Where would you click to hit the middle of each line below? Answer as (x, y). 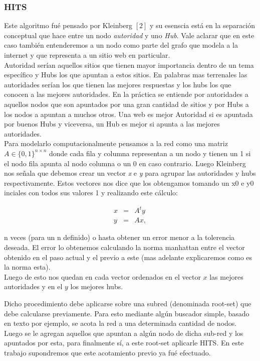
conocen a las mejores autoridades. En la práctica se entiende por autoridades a (126, 94)
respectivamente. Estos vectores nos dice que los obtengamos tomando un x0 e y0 (129, 183)
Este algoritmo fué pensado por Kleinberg (68, 25)
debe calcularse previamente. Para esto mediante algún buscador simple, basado (127, 313)
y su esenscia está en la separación (202, 25)
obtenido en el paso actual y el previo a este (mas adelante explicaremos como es (128, 257)
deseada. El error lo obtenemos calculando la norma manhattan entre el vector (124, 247)
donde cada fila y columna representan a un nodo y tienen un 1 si (150, 153)
